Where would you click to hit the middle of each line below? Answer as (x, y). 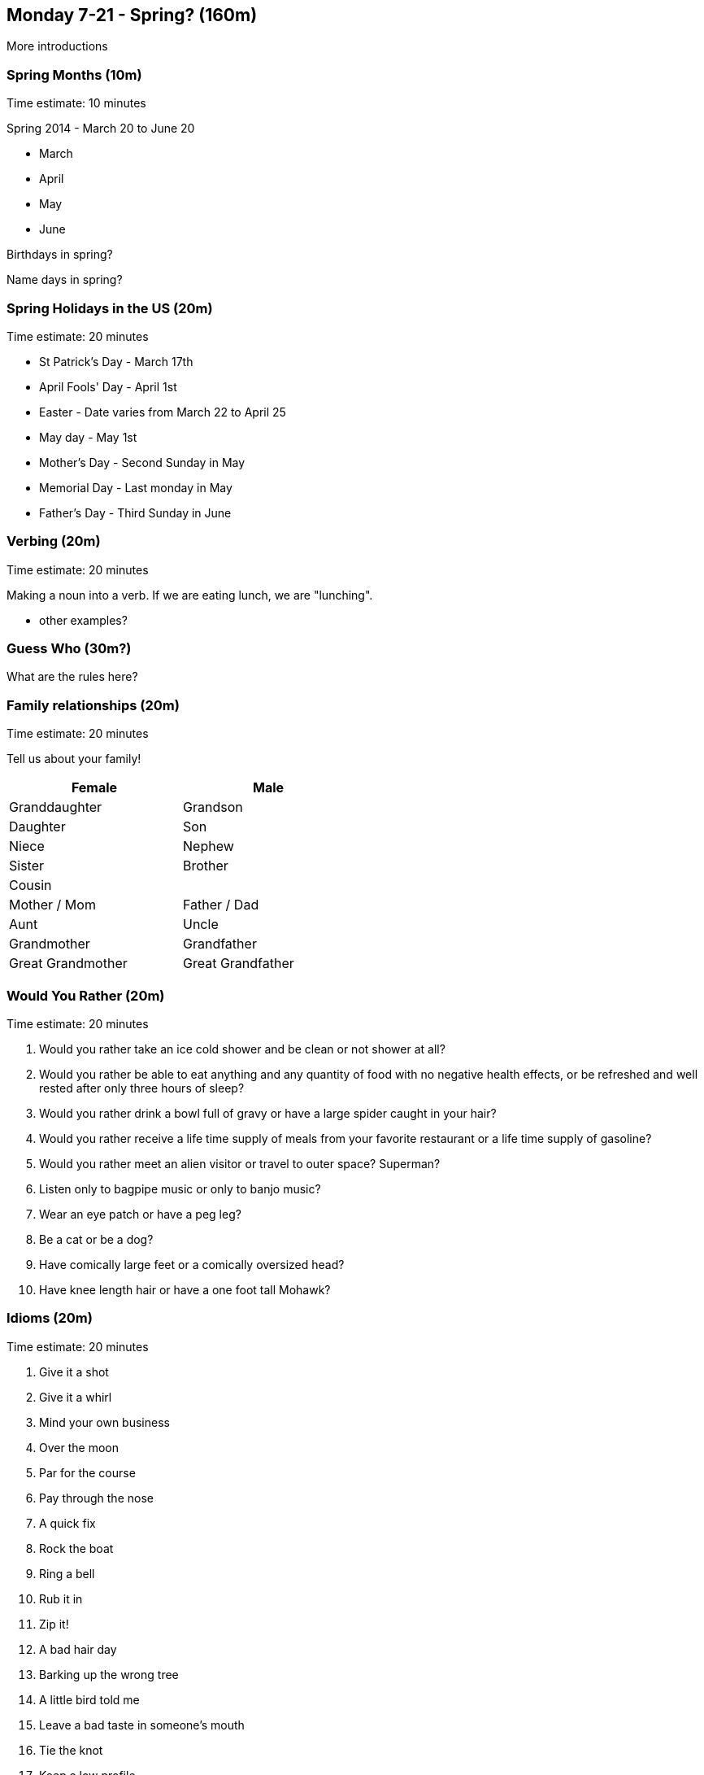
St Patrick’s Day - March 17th (116, 361)
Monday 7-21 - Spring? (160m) (132, 15)
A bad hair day (78, 1649)
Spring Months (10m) (74, 74)
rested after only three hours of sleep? (142, 1088)
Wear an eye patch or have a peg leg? (140, 1214)
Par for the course (87, 1472)
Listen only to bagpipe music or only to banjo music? (180, 1188)
